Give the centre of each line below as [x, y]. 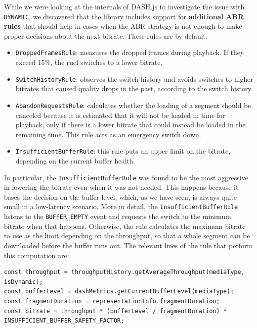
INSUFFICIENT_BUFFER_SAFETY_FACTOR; [64, 321]
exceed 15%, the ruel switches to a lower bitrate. [89, 62]
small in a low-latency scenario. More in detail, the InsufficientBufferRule [121, 206]
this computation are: [37, 255]
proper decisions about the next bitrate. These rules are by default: [106, 35]
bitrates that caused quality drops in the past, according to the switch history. [134, 88]
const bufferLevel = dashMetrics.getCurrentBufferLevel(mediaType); [119, 292]
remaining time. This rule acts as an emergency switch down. [108, 134]
